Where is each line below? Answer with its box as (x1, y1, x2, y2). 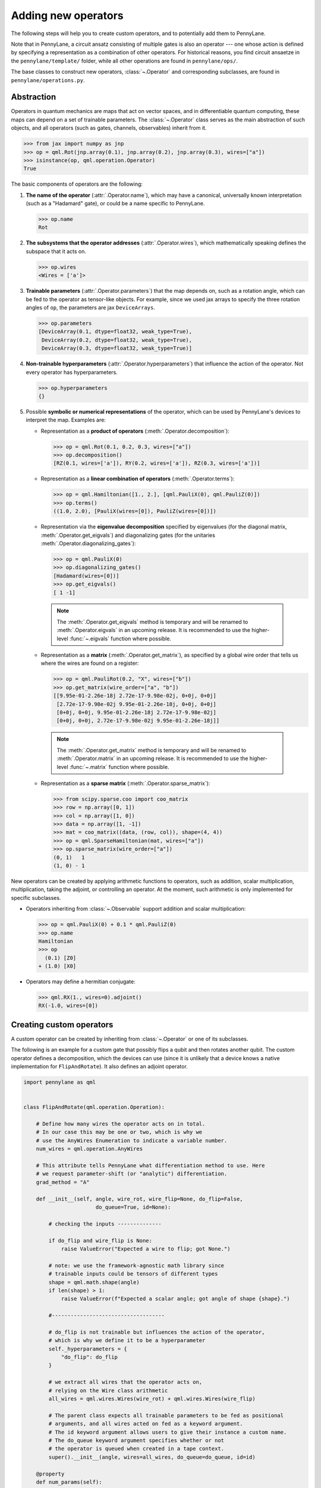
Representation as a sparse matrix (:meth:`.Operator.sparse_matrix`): (40, 780, 210, 787)
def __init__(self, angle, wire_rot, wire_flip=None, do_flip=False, (36, 1195, 243, 1202)
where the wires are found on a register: (40, 659, 139, 667)
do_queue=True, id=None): (95, 1204, 171, 1211)
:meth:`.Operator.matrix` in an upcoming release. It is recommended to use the (56, 755, 248, 762)
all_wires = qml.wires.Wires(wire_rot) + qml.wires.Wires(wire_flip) (48, 1395, 256, 1402)
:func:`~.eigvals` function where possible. (69, 634, 172, 642)
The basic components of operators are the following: (11, 180, 143, 187)
